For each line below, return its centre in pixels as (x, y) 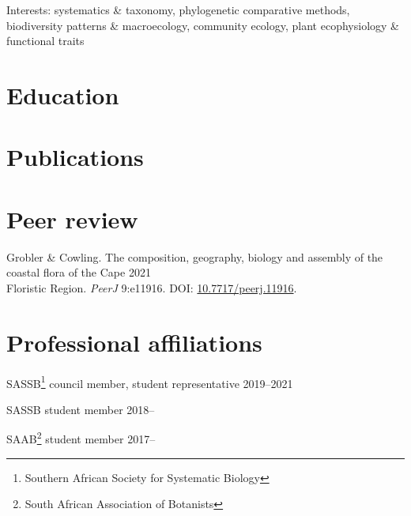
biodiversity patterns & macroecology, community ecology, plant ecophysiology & (203, 25)
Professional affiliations (134, 342)
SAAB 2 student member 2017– (81, 438)
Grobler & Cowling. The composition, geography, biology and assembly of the (195, 256)
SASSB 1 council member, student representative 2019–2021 (150, 382)
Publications (75, 157)
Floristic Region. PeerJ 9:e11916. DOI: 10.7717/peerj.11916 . (152, 287)
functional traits (45, 41)
